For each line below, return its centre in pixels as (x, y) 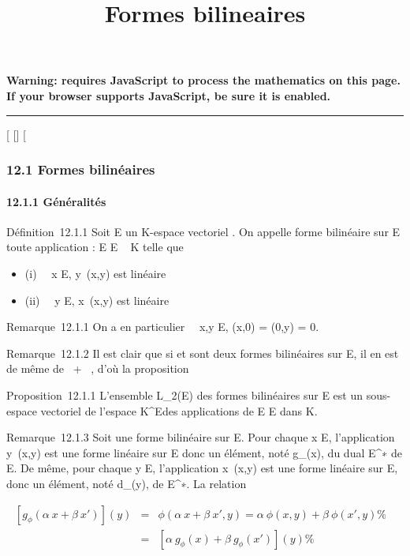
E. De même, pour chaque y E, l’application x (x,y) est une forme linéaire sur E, (202, 468)
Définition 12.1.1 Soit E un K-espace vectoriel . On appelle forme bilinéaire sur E (203, 231)
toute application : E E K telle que (95, 247)
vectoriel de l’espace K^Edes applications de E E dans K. (179, 410)
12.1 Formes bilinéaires (81, 169)
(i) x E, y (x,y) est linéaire (95, 273)
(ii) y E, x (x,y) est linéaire (97, 300)
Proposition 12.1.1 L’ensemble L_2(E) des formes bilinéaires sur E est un (185, 394)
